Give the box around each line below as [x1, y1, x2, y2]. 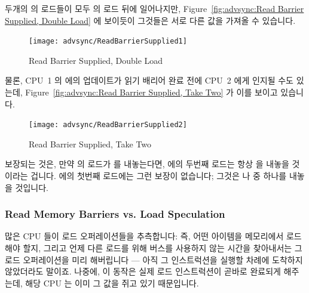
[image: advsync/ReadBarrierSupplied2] [29, 121, 187, 129]
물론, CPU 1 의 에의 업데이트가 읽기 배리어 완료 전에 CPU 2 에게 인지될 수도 [5, 74, 293, 87]
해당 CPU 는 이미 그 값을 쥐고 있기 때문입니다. [25, 276, 199, 289]
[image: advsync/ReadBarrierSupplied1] [29, 37, 187, 46]
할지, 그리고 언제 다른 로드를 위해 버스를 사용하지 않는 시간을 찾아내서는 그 [23, 242, 302, 254]
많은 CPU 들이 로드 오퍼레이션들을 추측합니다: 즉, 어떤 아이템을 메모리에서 [5, 230, 284, 242]
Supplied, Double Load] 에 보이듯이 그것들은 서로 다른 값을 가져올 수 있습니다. [5, 14, 296, 26]
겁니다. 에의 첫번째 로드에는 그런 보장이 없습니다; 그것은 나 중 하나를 [30, 169, 287, 182]
